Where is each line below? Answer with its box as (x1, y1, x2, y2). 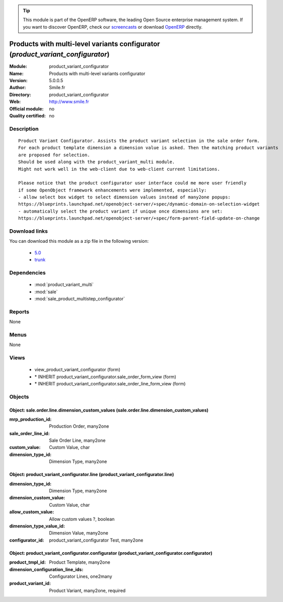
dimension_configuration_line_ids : (9, 566, 84, 572)
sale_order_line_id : (9, 430, 50, 436)
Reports (9, 308, 30, 315)
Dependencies (9, 269, 46, 276)
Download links (9, 228, 48, 235)
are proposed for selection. (18, 152, 90, 158)
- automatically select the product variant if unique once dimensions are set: (18, 208, 223, 214)
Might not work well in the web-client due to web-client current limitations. (18, 166, 220, 172)
